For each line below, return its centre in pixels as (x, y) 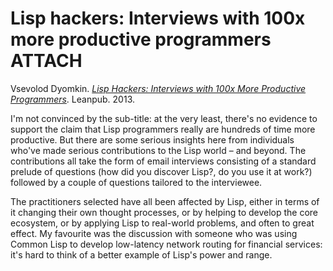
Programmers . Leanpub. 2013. (73, 99)
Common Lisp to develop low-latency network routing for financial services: (166, 244)
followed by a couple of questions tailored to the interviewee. (136, 182)
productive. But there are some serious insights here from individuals (152, 139)
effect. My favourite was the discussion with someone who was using (154, 233)
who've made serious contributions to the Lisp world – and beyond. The (158, 150)
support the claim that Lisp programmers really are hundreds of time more (163, 129)
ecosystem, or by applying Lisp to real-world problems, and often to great (162, 223)
